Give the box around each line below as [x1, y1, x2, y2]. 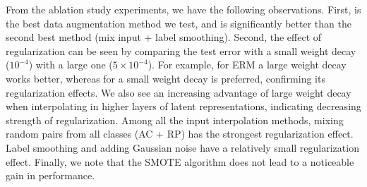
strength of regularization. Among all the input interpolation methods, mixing [6, 112, 344, 127]
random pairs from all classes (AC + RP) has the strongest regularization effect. [6, 126, 354, 141]
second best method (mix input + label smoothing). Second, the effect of [6, 30, 322, 44]
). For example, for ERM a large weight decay [148, 57, 347, 72]
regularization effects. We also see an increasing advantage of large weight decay [6, 85, 351, 99]
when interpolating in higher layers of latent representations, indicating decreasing [6, 99, 361, 114]
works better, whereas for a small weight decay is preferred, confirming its [6, 71, 325, 85]
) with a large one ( [28, 57, 113, 72]
